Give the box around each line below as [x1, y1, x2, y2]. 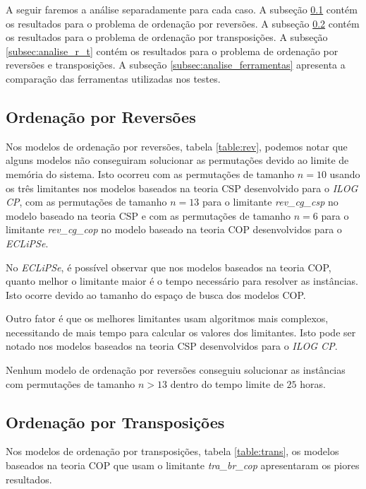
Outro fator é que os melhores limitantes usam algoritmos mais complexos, [6, 311, 329, 326]
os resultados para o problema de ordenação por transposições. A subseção [6, 30, 328, 45]
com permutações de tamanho [6, 376, 135, 391]
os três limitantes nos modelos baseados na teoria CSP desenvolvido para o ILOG [6, 180, 358, 195]
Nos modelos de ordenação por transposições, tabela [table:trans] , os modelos [6, 444, 339, 459]
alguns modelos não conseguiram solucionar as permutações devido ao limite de [6, 153, 349, 167]
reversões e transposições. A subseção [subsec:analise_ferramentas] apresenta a [6, 57, 346, 72]
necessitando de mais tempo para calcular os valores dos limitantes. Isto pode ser [6, 324, 356, 339]
